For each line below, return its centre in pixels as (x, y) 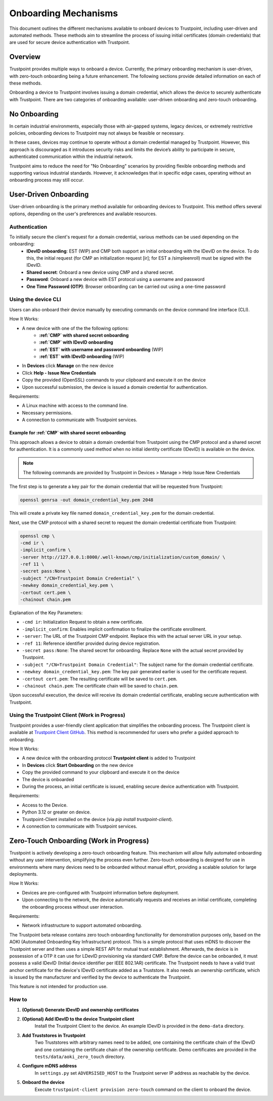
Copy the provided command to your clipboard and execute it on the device (101, 772)
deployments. (24, 874)
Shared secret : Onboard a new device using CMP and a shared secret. (100, 272)
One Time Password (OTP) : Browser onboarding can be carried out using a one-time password (126, 287)
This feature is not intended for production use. (59, 987)
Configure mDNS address (49, 1066)
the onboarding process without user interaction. (73, 907)
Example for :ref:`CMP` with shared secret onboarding (67, 433)
